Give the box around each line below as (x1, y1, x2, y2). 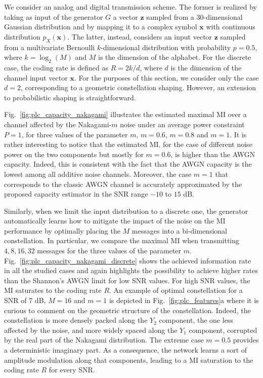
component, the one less (159, 315, 233, 325)
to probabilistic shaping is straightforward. (4, 92, 136, 102)
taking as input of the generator (4, 11, 103, 22)
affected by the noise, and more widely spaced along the (4, 324, 178, 335)
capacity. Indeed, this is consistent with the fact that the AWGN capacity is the (4, 159, 252, 169)
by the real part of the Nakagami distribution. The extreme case (4, 334, 204, 345)
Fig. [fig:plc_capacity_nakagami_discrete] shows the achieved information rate (4, 255, 251, 266)
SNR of (4, 295, 27, 306)
